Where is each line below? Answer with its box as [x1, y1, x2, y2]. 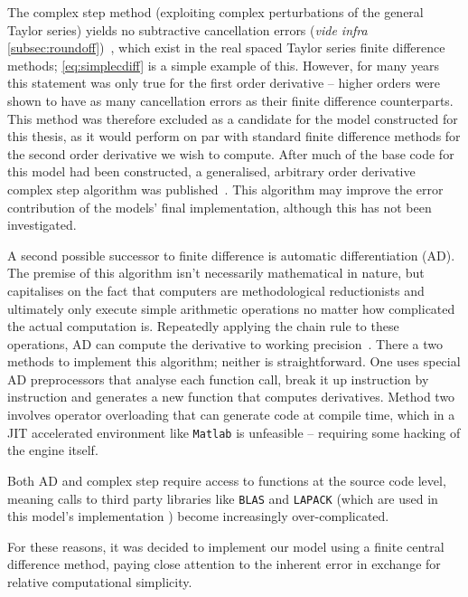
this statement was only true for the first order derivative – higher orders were [7, 73, 441, 92]
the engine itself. [7, 441, 98, 460]
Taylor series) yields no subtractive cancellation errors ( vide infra [7, 20, 368, 39]
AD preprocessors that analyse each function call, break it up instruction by [7, 369, 429, 388]
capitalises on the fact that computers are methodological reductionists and [7, 280, 425, 299]
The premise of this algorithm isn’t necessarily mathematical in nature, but [7, 263, 425, 282]
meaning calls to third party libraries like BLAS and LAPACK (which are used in [7, 488, 438, 507]
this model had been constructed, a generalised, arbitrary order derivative [7, 162, 416, 181]
